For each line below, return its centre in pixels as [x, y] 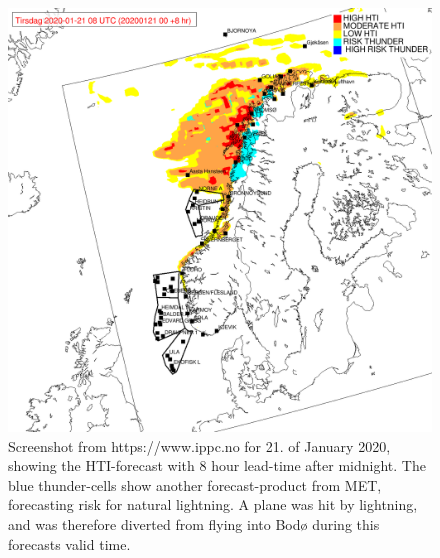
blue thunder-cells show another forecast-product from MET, [195, 484]
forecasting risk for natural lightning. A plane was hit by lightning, [213, 504]
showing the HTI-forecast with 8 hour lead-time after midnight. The [217, 465]
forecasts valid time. [69, 543]
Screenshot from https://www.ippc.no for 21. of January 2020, [199, 445]
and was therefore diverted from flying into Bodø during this [194, 523]
